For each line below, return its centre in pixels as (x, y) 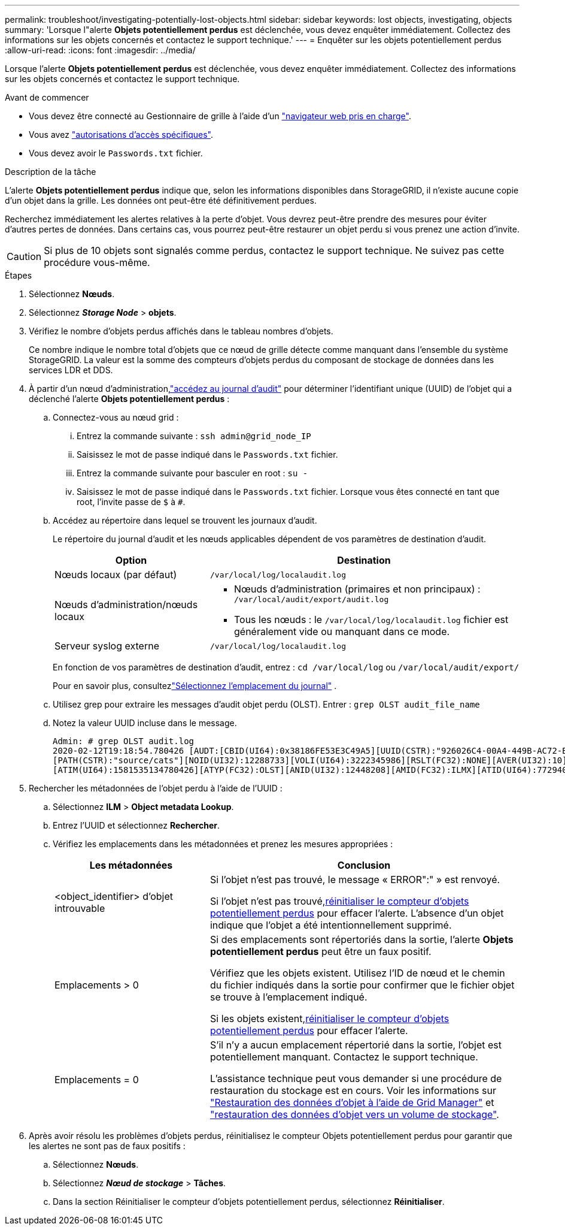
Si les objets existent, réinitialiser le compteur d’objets (329, 1019)
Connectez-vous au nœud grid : (116, 417)
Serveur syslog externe (107, 646)
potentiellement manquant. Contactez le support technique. (344, 1057)
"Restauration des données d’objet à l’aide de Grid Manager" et (352, 1102)
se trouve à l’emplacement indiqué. (288, 997)
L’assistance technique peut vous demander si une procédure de (356, 1078)
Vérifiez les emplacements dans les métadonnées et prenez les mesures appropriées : (223, 844)
